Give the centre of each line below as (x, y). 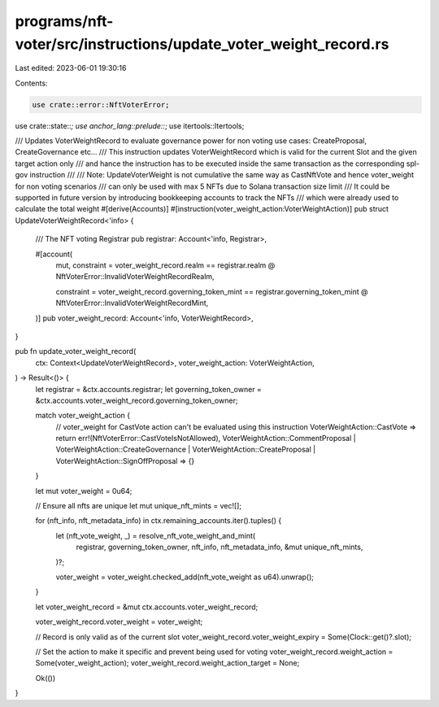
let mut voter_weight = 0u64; (84, 491)
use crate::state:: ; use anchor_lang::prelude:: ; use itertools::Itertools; (130, 125)
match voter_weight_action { (83, 416)
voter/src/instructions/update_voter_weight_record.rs (202, 44)
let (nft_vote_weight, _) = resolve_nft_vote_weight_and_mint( (156, 535)
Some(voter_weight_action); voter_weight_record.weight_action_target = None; (167, 663)
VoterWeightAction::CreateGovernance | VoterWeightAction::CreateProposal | (186, 450)
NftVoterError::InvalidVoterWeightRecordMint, (132, 303)
